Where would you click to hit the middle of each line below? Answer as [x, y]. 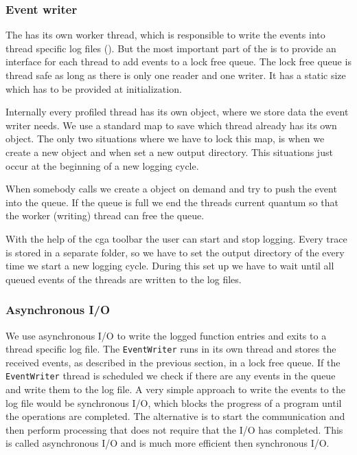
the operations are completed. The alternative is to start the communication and [175, 416]
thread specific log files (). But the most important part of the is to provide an [171, 48]
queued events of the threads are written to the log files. [124, 279]
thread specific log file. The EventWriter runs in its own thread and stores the [171, 349]
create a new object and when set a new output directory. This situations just [169, 152]
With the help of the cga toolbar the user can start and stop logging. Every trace [176, 238]
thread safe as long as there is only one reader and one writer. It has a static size [176, 75]
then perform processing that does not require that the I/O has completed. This [174, 429]
